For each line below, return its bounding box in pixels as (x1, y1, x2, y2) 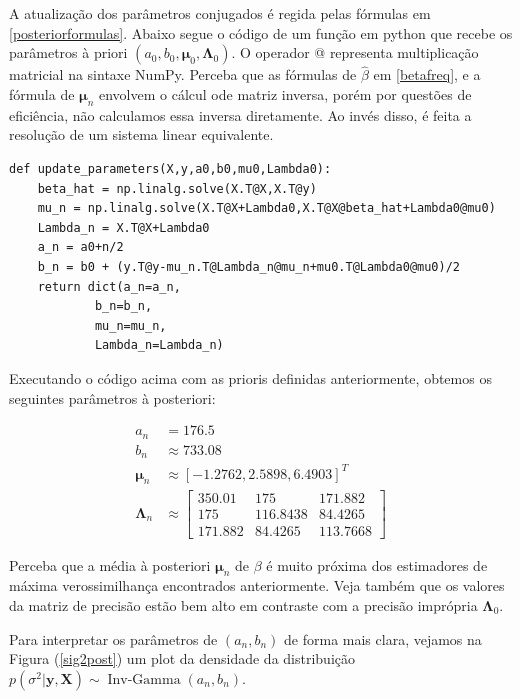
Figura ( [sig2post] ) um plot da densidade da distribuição (9, 648, 355, 669)
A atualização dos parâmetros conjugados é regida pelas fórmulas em (9, 3, 431, 23)
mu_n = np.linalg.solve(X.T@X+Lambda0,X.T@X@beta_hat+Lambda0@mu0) (37, 201, 496, 216)
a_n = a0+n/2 (37, 240, 124, 255)
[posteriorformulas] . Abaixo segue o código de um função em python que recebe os (9, 22, 513, 43)
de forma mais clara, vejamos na (284, 628, 482, 649)
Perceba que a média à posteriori (9, 554, 211, 575)
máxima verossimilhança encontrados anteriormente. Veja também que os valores (9, 575, 505, 596)
